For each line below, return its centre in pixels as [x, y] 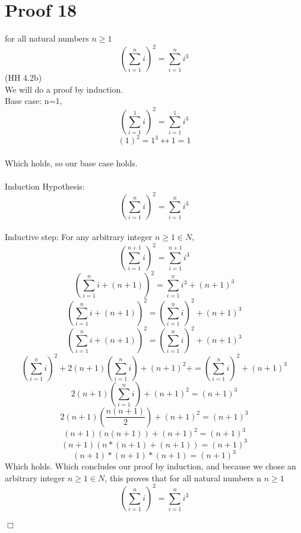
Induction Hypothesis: [45, 186]
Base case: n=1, [34, 101]
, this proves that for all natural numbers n [183, 477]
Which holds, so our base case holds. [71, 163]
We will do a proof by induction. [64, 89]
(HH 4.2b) [23, 78]
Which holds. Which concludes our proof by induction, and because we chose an [150, 466]
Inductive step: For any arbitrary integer [79, 237]
